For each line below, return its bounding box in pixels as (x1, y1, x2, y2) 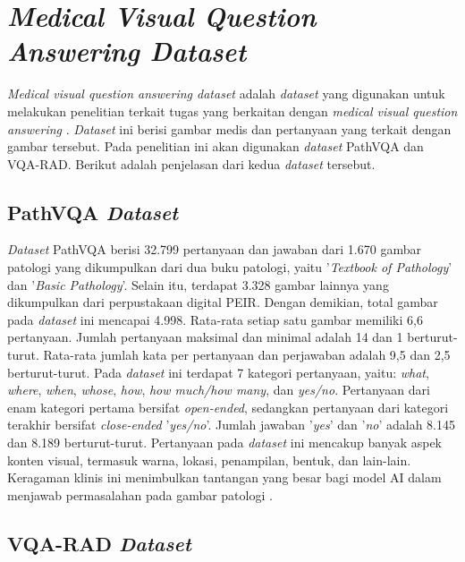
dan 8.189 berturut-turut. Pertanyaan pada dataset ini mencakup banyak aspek (7, 433, 442, 452)
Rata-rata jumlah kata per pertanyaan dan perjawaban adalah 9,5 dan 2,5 (43, 345, 451, 364)
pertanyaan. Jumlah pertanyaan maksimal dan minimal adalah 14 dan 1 (7, 328, 403, 346)
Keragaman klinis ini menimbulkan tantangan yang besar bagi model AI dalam (7, 468, 442, 487)
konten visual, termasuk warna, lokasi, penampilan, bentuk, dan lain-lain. (7, 450, 411, 469)
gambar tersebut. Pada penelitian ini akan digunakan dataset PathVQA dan (7, 137, 424, 156)
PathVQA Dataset (7, 198, 179, 226)
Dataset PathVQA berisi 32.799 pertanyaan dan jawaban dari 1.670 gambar (7, 240, 421, 259)
